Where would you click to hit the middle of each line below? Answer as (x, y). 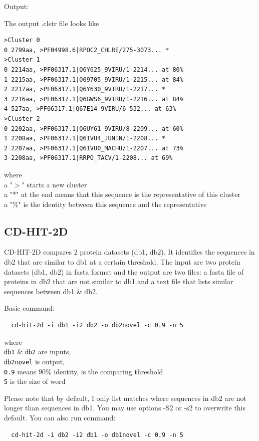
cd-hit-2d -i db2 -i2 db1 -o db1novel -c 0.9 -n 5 (97, 435)
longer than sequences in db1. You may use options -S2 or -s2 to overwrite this (125, 408)
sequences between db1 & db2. (51, 291)
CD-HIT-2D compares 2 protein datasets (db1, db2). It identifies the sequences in (129, 252)
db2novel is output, (35, 361)
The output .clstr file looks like (52, 23)
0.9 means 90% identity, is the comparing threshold (84, 371)
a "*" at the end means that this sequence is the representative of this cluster (122, 194)
